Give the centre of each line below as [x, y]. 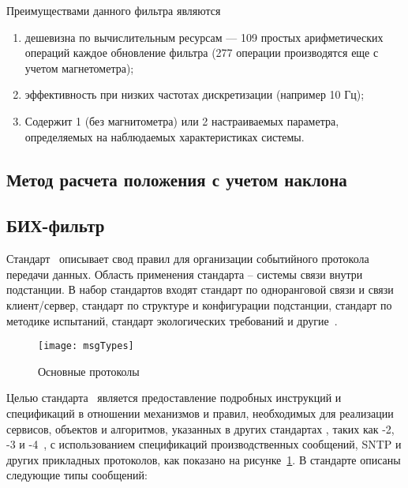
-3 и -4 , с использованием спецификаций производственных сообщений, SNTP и [204, 444]
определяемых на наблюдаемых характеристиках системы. [165, 136]
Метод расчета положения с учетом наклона [177, 179]
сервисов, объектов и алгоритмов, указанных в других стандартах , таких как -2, [200, 428]
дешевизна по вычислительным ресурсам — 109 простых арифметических [204, 37]
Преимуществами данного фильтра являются [114, 10]
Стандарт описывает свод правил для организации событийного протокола [188, 259]
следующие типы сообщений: [77, 475]
